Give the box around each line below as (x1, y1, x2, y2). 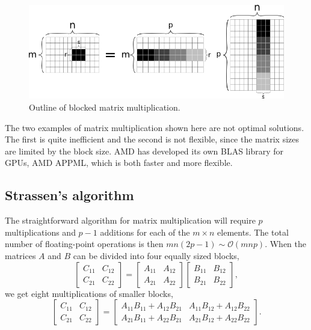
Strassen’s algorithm (5, 186, 134, 204)
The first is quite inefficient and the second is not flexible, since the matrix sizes (5, 133, 300, 145)
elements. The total (217, 225, 289, 238)
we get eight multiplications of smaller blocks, (5, 287, 173, 299)
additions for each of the (100, 225, 190, 238)
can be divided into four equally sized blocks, (73, 249, 239, 261)
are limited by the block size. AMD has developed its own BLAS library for (5, 144, 283, 157)
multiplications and (5, 225, 76, 238)
